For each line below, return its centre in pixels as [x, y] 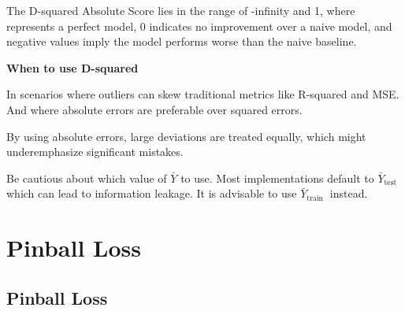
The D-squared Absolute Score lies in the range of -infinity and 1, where [181, 10]
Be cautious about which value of [87, 178]
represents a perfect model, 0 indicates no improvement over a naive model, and [199, 26]
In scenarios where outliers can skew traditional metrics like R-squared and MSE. [203, 94]
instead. [349, 193]
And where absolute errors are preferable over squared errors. [154, 109]
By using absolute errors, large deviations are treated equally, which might [186, 136]
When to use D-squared [72, 67]
